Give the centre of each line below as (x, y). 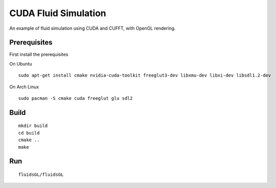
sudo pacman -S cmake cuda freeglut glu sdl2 (76, 99)
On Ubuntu (21, 64)
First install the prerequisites (39, 54)
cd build (29, 133)
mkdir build (33, 126)
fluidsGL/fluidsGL (41, 175)
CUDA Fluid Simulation (58, 13)
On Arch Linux (24, 87)
